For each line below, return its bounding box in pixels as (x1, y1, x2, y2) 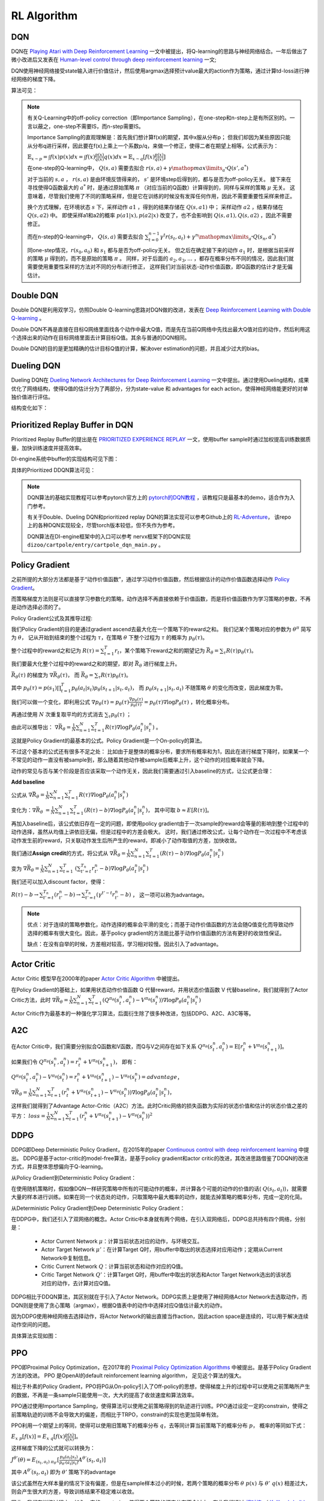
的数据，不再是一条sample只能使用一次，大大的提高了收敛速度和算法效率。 (11, 1391, 197, 1398)
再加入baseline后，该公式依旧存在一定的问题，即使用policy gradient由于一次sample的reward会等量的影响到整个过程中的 (11, 820, 309, 827)
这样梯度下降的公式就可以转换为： (11, 1445, 95, 1452)
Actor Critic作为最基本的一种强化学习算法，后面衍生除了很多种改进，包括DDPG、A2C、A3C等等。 (11, 1009, 254, 1017)
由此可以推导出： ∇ (11, 723, 59, 731)
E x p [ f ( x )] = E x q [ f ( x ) (11, 1433, 65, 1442)
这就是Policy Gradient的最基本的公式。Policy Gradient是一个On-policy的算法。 (11, 737, 206, 744)
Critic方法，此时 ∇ (11, 996, 56, 1003)
